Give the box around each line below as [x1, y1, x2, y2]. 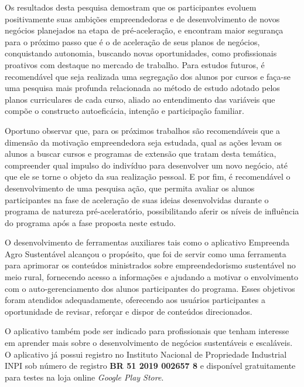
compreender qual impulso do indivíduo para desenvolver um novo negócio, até [5, 159, 288, 171]
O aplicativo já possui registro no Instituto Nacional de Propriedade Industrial [5, 348, 287, 360]
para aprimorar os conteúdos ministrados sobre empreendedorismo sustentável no [5, 259, 296, 271]
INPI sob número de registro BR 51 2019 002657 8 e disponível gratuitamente [5, 359, 296, 372]
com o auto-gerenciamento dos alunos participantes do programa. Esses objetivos [5, 282, 295, 294]
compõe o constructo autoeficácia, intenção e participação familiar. [5, 105, 244, 117]
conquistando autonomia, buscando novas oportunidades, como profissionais [5, 47, 277, 59]
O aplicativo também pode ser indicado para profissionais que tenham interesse [5, 325, 289, 337]
